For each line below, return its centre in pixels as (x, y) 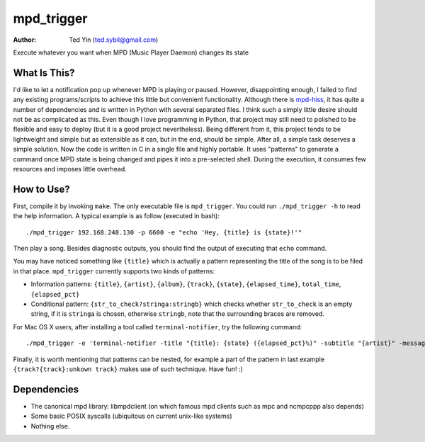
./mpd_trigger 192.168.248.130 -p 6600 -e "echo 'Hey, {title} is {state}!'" (164, 232)
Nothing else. (50, 426)
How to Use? (41, 189)
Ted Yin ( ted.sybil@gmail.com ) (114, 40)
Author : (25, 40)
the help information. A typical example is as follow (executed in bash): (116, 216)
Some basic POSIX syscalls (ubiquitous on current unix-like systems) (132, 416)
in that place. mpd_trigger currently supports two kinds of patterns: (114, 271)
